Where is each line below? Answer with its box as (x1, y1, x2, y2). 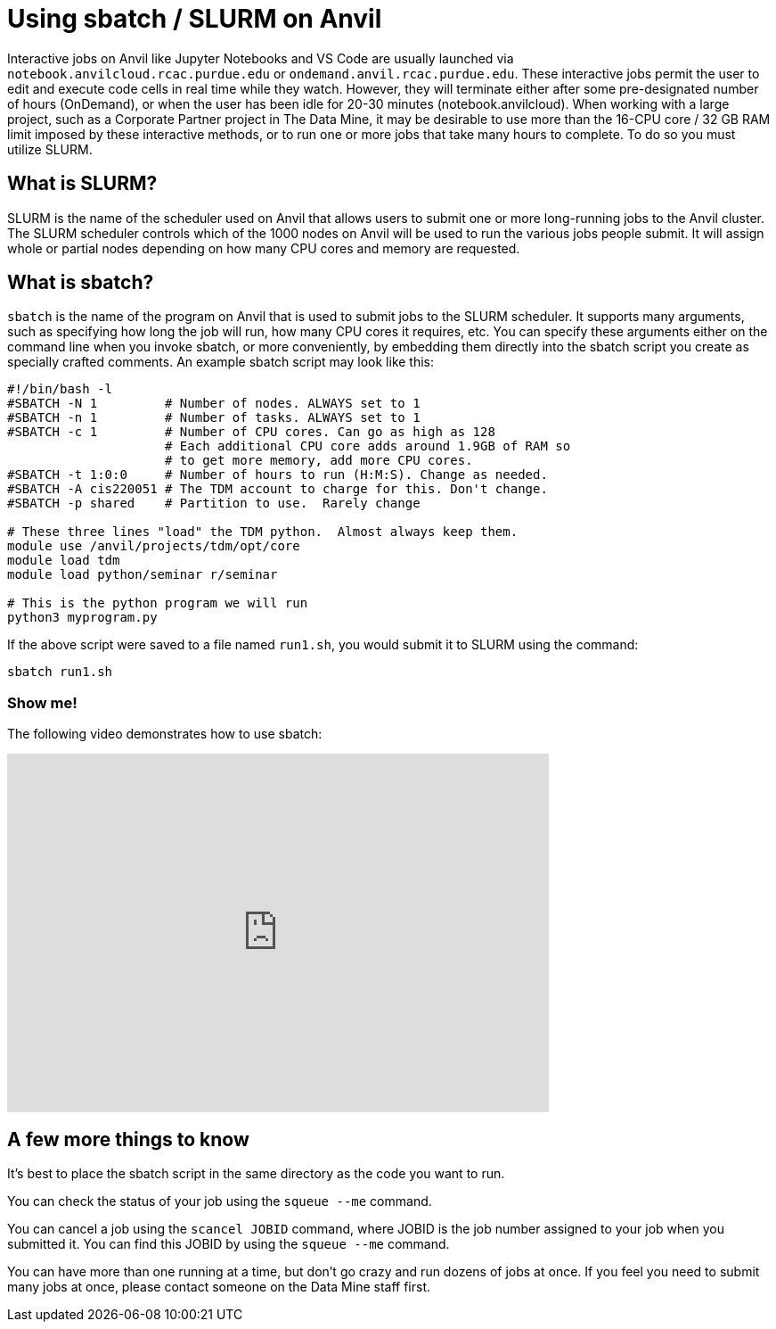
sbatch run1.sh (7, 664, 113, 680)
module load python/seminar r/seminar (7, 567, 278, 582)
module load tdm (7, 553, 120, 568)
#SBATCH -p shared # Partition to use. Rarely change (7, 496, 421, 511)
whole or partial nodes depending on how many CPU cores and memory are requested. (7, 240, 520, 256)
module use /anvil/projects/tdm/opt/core (7, 539, 300, 554)
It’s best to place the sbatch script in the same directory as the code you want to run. (7, 1166, 505, 1182)
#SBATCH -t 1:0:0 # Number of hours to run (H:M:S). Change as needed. (7, 467, 548, 483)
